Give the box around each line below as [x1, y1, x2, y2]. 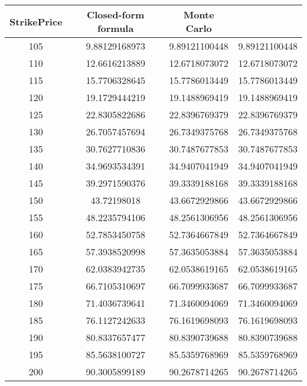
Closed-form [86, 8, 145, 21]
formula [97, 21, 134, 35]
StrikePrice [9, 14, 63, 28]
